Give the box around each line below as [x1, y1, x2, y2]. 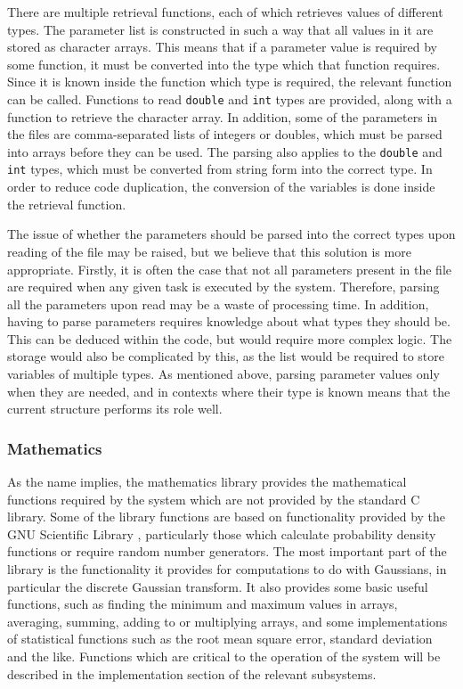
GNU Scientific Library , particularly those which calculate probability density [7, 524, 436, 543]
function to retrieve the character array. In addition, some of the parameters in [7, 107, 438, 126]
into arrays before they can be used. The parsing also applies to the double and [7, 142, 443, 160]
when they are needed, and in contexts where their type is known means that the [7, 381, 451, 400]
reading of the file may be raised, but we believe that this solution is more [7, 242, 411, 260]
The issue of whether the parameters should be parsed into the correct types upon [7, 225, 456, 243]
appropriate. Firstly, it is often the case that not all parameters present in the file [7, 259, 451, 278]
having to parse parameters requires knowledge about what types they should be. [7, 312, 451, 331]
